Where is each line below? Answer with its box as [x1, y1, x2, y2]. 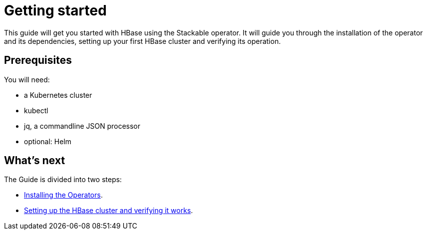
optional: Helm [24, 137, 72, 146]
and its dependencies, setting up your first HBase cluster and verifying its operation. [4, 36, 281, 45]
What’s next [4, 154, 65, 167]
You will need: [4, 75, 50, 84]
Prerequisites [4, 54, 72, 67]
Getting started [4, 2, 107, 19]
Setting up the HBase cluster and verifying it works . [24, 206, 193, 215]
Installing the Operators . [24, 191, 103, 200]
